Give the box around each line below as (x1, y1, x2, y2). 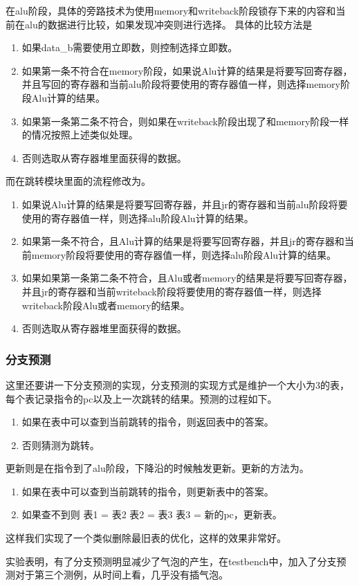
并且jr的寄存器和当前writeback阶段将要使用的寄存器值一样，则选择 (21, 284, 322, 298)
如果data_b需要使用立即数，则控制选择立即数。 (21, 40, 238, 55)
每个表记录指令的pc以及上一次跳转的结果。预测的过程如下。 (6, 391, 277, 405)
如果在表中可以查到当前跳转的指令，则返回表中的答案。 (21, 414, 274, 429)
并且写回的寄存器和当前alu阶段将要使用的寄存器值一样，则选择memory (21, 77, 340, 91)
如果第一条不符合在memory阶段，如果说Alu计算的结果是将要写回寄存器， (21, 63, 353, 77)
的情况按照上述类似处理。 (21, 127, 138, 142)
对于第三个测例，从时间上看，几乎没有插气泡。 (15, 567, 228, 582)
